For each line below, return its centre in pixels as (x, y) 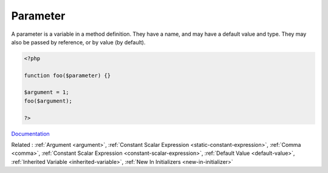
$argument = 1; (46, 92)
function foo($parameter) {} (67, 75)
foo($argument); (48, 101)
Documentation (30, 134)
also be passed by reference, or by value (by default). (78, 42)
